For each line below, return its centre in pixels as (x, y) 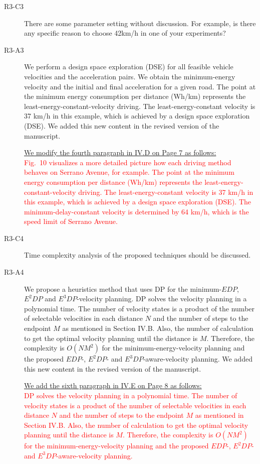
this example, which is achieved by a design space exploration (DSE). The (138, 202)
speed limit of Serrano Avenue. (71, 221)
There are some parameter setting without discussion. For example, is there (140, 23)
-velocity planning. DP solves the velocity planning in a (162, 299)
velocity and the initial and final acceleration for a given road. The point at (140, 86)
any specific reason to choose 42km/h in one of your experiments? (125, 33)
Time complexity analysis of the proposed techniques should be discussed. (138, 255)
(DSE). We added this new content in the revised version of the (122, 125)
